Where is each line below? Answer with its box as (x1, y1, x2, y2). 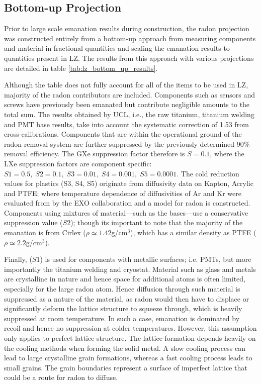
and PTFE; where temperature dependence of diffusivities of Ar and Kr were (4, 187, 241, 198)
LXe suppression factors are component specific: (4, 158, 152, 168)
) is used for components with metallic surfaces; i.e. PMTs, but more (40, 254, 251, 264)
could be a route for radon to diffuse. (4, 372, 118, 382)
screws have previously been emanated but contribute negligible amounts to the (4, 99, 250, 110)
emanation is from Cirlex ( (4, 227, 86, 238)
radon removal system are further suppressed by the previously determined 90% (4, 138, 250, 149)
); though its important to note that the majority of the (70, 217, 243, 228)
